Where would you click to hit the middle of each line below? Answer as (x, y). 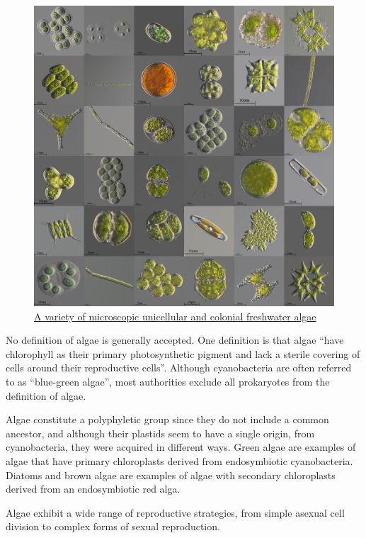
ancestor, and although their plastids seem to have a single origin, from (160, 433)
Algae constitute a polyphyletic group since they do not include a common (167, 419)
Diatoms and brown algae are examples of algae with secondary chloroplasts (171, 475)
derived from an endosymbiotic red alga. (93, 489)
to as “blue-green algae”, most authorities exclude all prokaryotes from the (168, 381)
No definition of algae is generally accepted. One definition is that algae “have (175, 340)
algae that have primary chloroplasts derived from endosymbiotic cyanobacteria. (179, 460)
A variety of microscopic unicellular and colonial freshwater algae (175, 316)
